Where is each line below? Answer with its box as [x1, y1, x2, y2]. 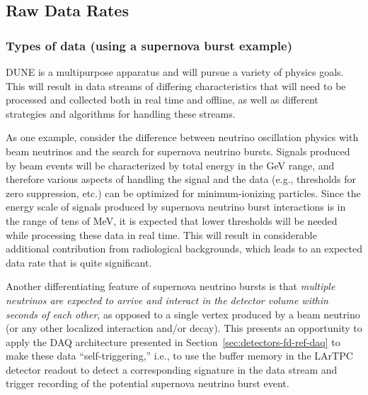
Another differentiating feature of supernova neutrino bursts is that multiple [6, 279, 335, 294]
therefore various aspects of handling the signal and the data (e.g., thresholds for [6, 172, 356, 187]
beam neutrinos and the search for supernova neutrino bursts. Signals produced [6, 143, 350, 158]
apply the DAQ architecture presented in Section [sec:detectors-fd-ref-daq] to [6, 334, 340, 349]
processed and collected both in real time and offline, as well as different [6, 92, 318, 107]
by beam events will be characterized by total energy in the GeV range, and [6, 157, 335, 172]
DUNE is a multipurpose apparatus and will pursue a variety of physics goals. [6, 65, 344, 79]
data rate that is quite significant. [6, 255, 152, 269]
